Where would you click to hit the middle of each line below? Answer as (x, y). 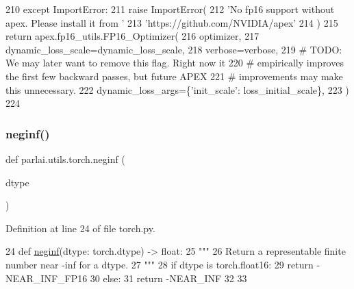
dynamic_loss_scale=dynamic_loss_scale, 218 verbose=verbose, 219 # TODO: (174, 49)
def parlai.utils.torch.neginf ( (65, 159)
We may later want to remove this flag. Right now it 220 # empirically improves (175, 63)
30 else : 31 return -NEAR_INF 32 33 (168, 278)
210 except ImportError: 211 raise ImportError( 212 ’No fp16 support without (170, 9)
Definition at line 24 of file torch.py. (80, 228)
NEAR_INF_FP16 (47, 278)
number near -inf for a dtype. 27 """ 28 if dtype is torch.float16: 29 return (160, 264)
